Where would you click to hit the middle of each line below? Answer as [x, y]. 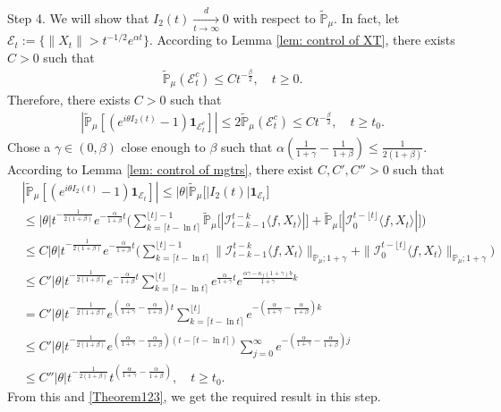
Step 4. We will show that [78, 17]
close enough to [163, 146]
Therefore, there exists [69, 100]
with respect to [274, 17]
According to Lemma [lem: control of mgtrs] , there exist [161, 169]
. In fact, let [367, 17]
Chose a [29, 146]
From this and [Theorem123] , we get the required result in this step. [194, 396]
